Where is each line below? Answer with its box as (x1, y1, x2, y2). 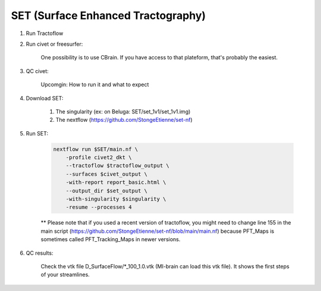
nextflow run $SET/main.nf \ (53, 145, 139, 153)
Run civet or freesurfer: (26, 40, 83, 48)
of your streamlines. (40, 271, 90, 279)
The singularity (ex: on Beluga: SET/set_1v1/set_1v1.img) (55, 107, 191, 115)
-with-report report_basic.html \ (65, 179, 166, 186)
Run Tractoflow (26, 30, 64, 37)
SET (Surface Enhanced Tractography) (11, 9, 206, 22)
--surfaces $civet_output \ (65, 170, 148, 178)
